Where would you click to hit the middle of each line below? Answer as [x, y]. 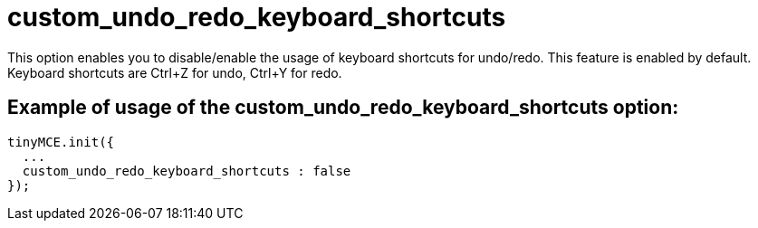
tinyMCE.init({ [61, 142]
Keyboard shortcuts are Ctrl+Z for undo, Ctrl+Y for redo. [175, 72]
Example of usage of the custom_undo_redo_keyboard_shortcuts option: [343, 108]
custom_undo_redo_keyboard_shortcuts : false [187, 171]
